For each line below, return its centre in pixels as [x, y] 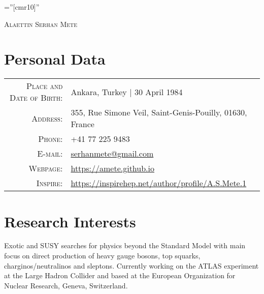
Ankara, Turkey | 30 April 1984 [127, 92]
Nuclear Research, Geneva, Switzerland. [66, 285]
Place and [45, 86]
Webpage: [46, 168]
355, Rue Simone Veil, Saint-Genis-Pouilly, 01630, [159, 112]
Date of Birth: [36, 98]
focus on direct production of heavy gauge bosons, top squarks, [102, 256]
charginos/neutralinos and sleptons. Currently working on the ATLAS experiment [131, 265]
